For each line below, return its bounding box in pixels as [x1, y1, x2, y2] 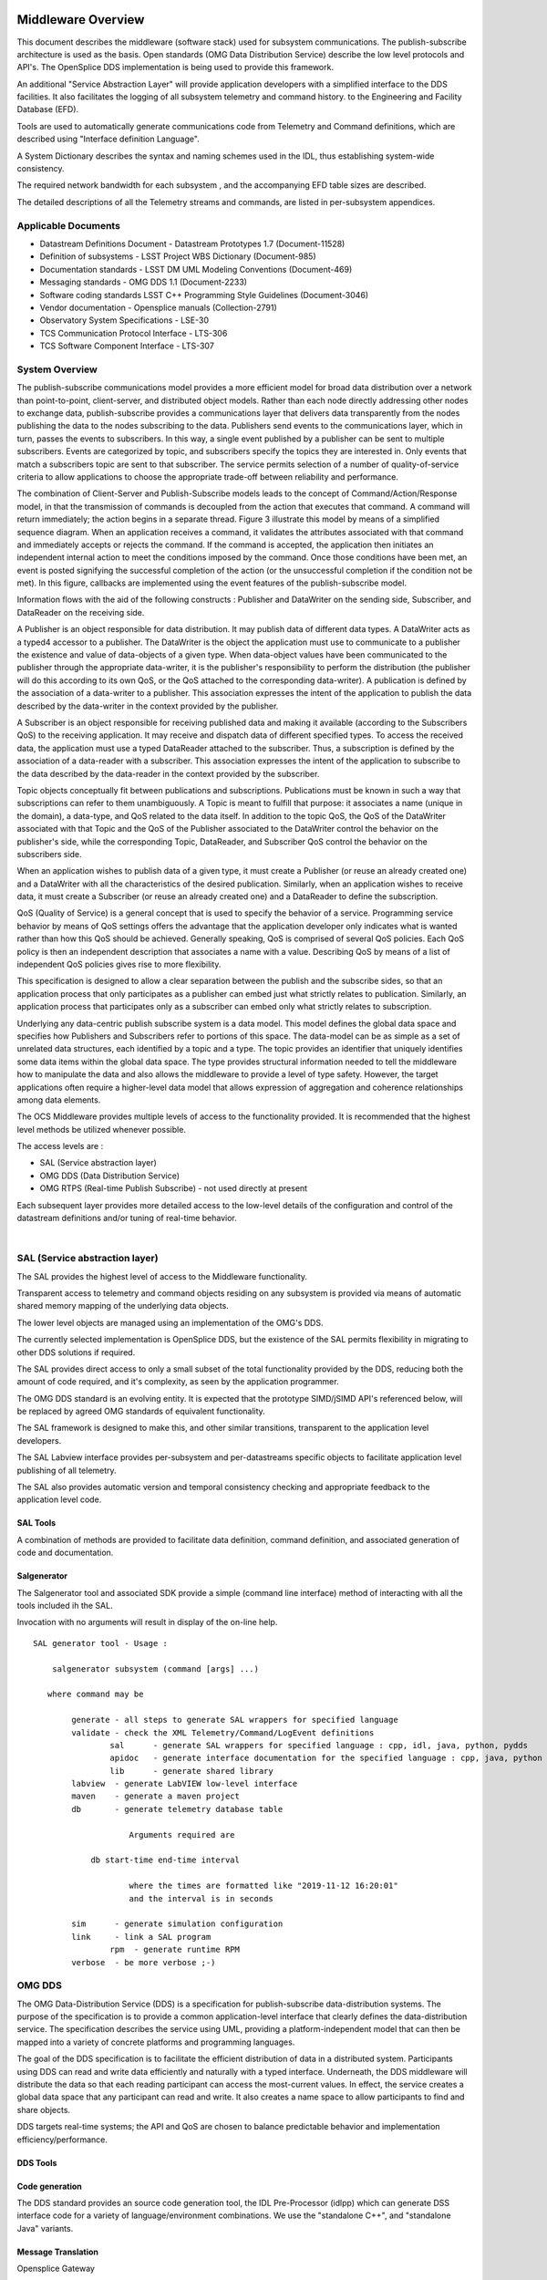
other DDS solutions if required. [16, 1346, 136, 1358]
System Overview [16, 363, 98, 376]
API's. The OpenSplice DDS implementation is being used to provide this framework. [16, 62, 335, 73]
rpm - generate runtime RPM [109, 1944, 241, 1955]
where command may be [46, 1689, 144, 1700]
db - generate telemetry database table [71, 1804, 284, 1814]
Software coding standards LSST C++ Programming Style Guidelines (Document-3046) [39, 289, 369, 300]
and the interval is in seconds [129, 1893, 273, 1903]
